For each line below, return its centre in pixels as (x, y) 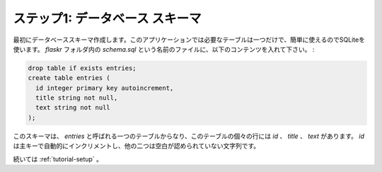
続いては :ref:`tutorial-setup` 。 (58, 159)
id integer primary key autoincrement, (105, 88)
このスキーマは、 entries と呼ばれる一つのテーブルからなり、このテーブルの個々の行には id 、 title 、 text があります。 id (189, 136)
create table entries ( (69, 78)
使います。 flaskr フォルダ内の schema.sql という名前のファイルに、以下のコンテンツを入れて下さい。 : (164, 49)
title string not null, (77, 98)
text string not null (73, 108)
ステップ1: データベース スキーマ (107, 18)
